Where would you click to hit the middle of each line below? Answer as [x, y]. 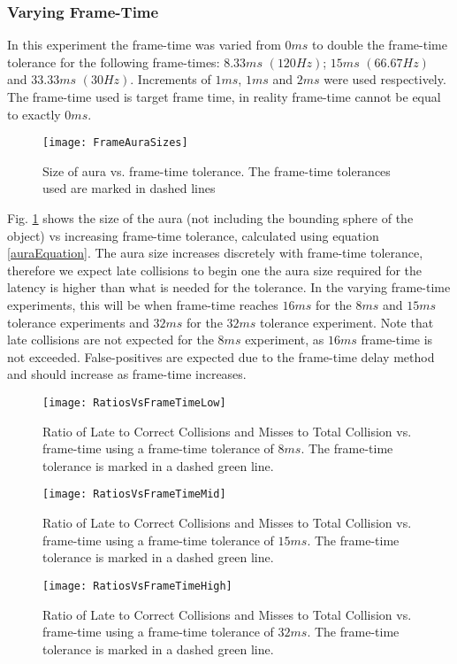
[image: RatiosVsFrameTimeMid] [134, 494]
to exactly [34, 114]
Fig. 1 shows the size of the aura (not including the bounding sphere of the [210, 218]
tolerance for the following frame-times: [114, 62]
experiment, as [285, 340]
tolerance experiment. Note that [347, 322]
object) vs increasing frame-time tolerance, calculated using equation [193, 235]
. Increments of [171, 79]
